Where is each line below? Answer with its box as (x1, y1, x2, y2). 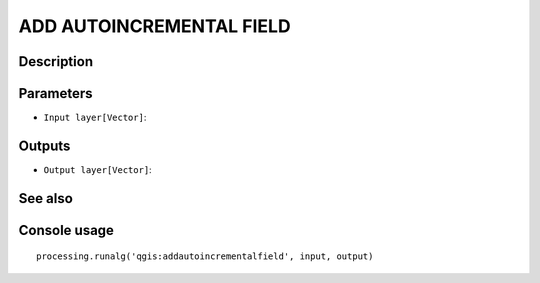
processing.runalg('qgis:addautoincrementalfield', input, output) (36, 251, 374, 262)
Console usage (18, 221, 115, 239)
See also (18, 190, 74, 207)
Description (18, 53, 94, 70)
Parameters (18, 85, 93, 102)
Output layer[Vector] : (43, 163, 152, 175)
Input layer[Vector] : (43, 111, 147, 124)
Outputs (18, 137, 71, 154)
